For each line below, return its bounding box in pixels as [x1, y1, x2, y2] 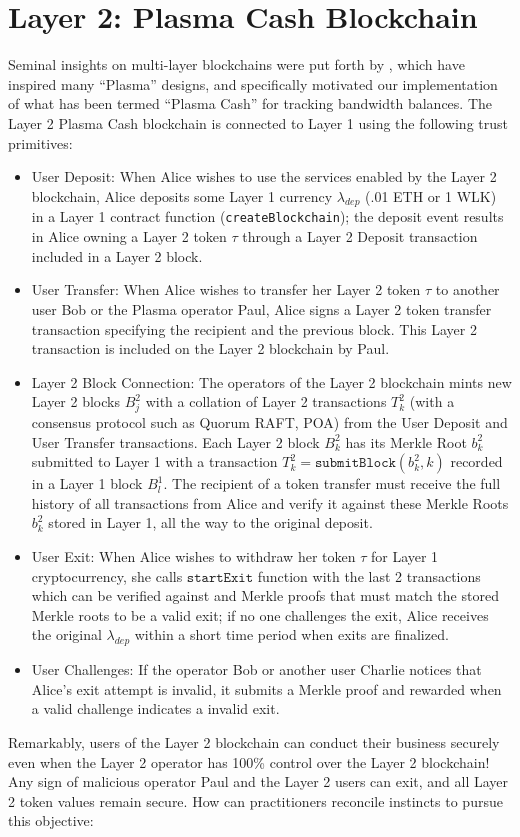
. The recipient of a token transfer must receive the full [163, 473, 501, 494]
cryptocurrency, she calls [31, 565, 183, 586]
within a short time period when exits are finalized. [134, 624, 449, 645]
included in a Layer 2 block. [31, 245, 203, 266]
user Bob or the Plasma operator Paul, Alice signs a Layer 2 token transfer [31, 298, 492, 319]
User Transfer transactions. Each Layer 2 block [31, 431, 320, 452]
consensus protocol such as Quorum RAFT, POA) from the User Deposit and [31, 412, 508, 433]
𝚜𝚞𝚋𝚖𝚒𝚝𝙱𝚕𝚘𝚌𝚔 [315, 456, 396, 471]
